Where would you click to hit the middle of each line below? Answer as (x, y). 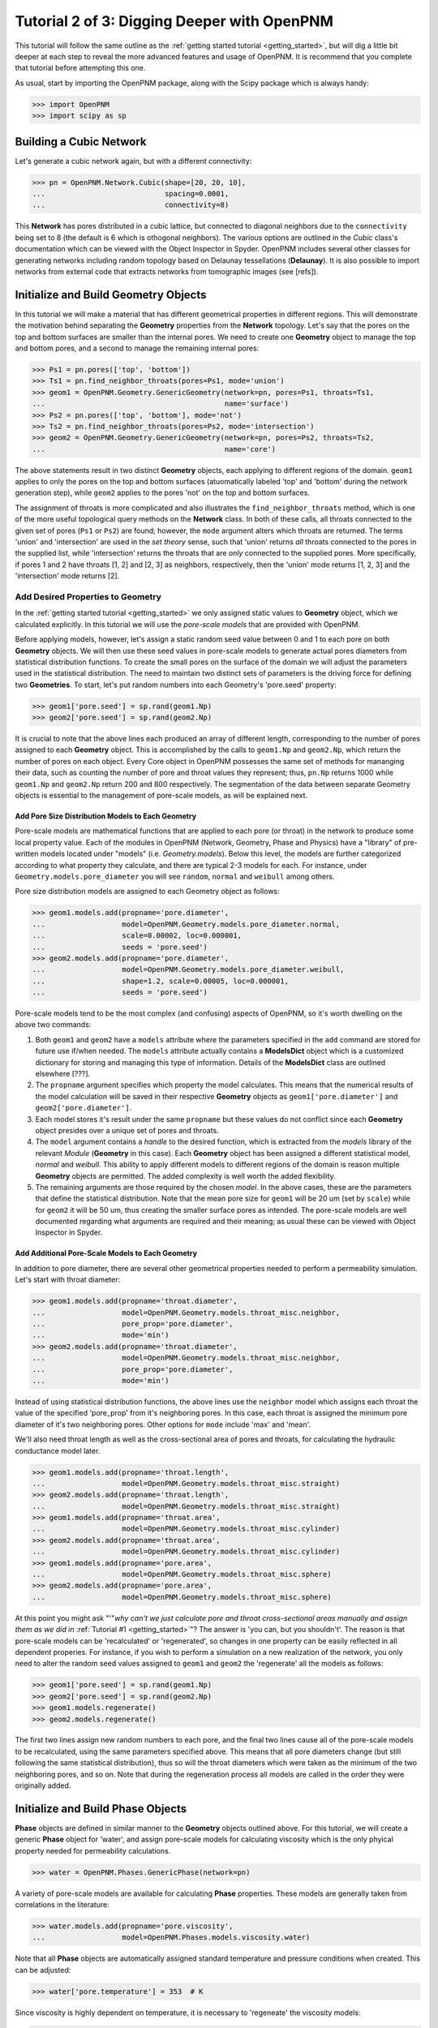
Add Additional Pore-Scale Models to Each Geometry (106, 1253)
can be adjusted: (43, 1970)
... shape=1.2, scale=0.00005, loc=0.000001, (161, 981)
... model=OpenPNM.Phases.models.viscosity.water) (171, 1938)
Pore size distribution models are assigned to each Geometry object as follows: (147, 892)
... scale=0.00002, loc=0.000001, (137, 936)
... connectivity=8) (131, 205)
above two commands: (53, 1025)
